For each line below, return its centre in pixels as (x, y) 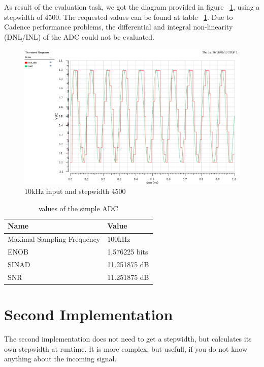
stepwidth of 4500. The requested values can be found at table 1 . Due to (119, 17)
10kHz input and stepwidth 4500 (75, 191)
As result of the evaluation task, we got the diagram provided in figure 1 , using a (132, 7)
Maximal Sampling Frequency (54, 239)
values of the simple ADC (78, 208)
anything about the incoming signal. (60, 359)
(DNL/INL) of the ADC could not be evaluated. (79, 36)
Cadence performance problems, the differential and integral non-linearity (119, 27)
